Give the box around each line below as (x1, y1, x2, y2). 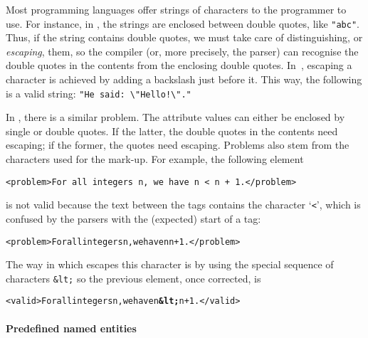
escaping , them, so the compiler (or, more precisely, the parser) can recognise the (6, 43, 359, 58)
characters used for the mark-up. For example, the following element (6, 152, 304, 167)
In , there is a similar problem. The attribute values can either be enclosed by (6, 110, 345, 125)
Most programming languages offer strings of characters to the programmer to (6, 2, 347, 16)
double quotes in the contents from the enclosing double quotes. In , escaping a (6, 58, 352, 73)
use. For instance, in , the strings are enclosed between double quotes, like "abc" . (6, 16, 359, 31)
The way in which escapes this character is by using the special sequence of (6, 257, 334, 272)
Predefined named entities (6, 320, 137, 335)
